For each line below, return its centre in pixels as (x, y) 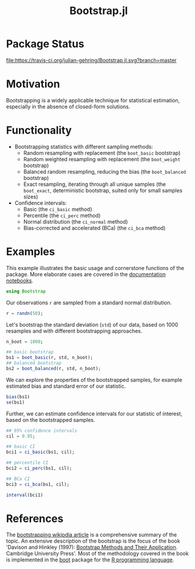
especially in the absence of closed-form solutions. (68, 107)
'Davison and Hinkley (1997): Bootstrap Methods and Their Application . (92, 547)
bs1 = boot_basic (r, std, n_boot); (50, 358)
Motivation (33, 84)
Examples (31, 252)
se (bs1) (16, 402)
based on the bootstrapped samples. (51, 420)
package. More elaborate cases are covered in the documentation (86, 274)
